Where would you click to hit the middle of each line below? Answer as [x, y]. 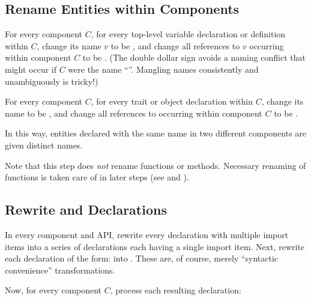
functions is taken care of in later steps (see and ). [97, 177]
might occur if [31, 69]
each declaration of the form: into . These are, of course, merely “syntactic [141, 258]
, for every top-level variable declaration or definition [188, 34]
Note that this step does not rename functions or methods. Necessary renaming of [155, 165]
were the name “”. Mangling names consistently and [163, 69]
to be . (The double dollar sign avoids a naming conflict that [194, 57]
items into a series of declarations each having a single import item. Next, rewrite [155, 246]
